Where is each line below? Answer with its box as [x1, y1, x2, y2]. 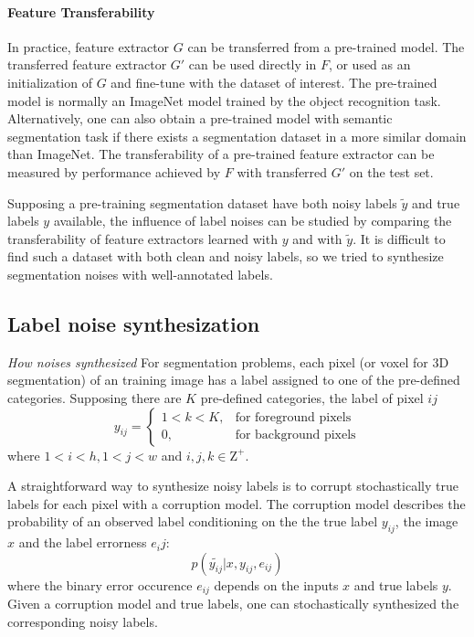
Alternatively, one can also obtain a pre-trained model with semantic [7, 109, 393, 128]
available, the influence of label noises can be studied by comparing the [53, 211, 452, 230]
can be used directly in [188, 55, 317, 74]
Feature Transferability [7, 2, 155, 21]
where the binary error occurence [7, 575, 193, 594]
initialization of [7, 72, 92, 91]
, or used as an [328, 55, 411, 74]
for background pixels [235, 429, 356, 442]
